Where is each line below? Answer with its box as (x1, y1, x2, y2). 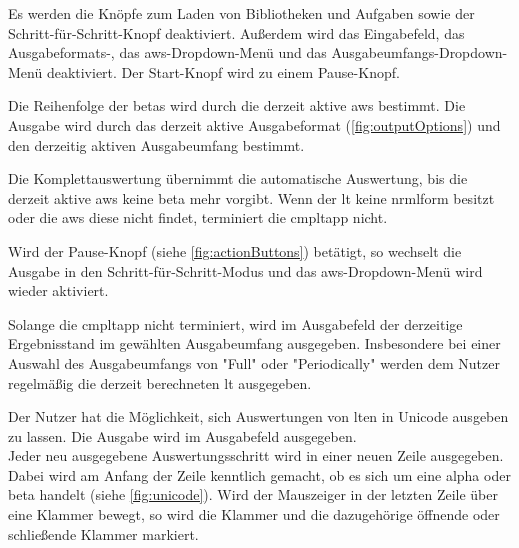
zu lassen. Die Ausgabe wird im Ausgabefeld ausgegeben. (8, 425, 357, 446)
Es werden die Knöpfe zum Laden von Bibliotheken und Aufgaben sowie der (8, 3, 475, 23)
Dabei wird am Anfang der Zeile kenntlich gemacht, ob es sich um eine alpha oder (8, 464, 511, 485)
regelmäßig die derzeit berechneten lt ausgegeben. (8, 372, 312, 393)
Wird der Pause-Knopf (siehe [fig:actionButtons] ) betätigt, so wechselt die (8, 240, 462, 261)
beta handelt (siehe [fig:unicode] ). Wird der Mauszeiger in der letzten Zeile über (8, 484, 499, 505)
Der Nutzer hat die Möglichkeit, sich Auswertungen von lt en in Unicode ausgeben (8, 406, 509, 427)
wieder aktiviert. (8, 280, 109, 301)
